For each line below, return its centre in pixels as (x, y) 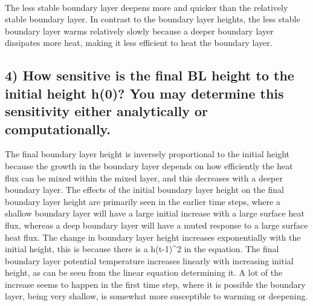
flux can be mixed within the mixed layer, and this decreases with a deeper (144, 177)
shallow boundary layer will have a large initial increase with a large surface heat (155, 213)
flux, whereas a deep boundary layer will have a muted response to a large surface (156, 225)
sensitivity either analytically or (107, 111)
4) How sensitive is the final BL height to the (150, 75)
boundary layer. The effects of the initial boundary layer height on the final (144, 190)
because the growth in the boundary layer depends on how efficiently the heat (149, 165)
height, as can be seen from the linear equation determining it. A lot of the (144, 272)
